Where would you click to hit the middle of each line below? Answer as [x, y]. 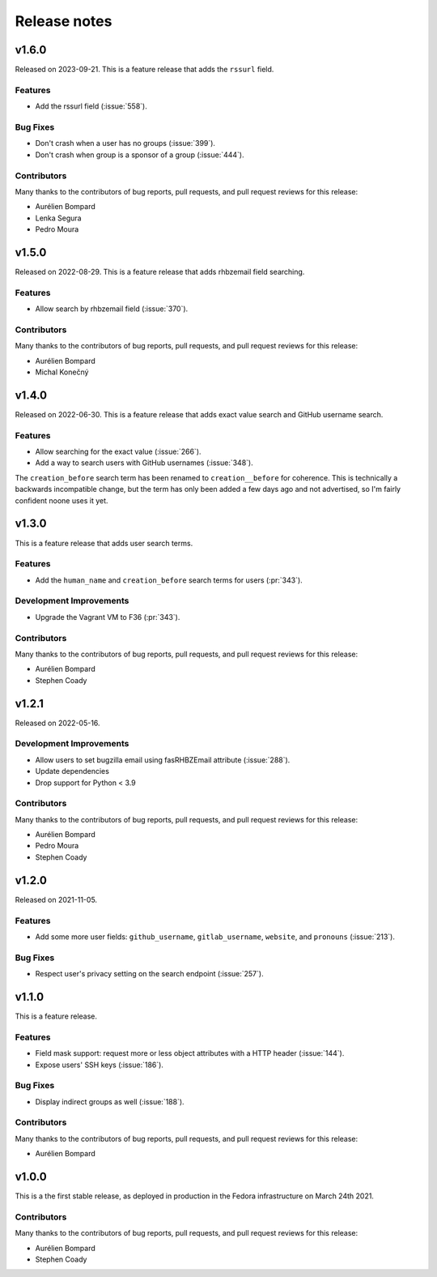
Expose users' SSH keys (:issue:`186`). [99, 1065]
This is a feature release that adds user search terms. [104, 543]
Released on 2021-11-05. [56, 899]
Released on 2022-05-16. [57, 723]
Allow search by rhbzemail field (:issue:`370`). [112, 309]
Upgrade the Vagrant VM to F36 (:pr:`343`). [108, 617]
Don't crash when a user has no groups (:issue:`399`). [125, 143]
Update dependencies [72, 771]
